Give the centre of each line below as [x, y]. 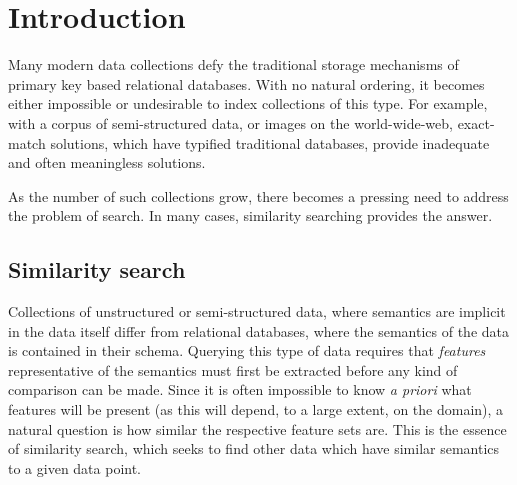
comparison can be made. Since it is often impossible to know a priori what [240, 389]
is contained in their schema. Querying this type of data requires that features [247, 350]
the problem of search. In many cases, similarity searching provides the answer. [250, 215]
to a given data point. [75, 467]
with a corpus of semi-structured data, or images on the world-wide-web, [230, 122]
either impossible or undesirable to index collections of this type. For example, [248, 103]
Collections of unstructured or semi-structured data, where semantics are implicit [257, 311]
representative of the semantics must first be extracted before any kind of [233, 369]
